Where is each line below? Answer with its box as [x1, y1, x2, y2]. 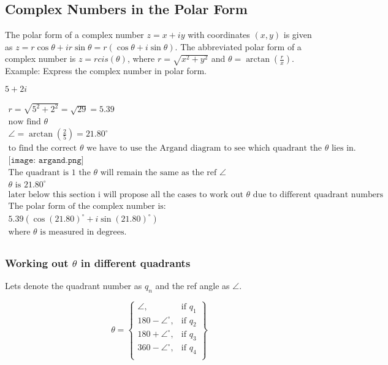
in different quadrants [80, 255, 191, 270]
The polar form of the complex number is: [8, 201, 166, 211]
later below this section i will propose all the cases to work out [8, 190, 243, 199]
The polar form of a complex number [5, 28, 144, 41]
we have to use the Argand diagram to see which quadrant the [86, 144, 322, 153]
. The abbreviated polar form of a [175, 40, 302, 53]
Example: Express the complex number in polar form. [5, 64, 207, 77]
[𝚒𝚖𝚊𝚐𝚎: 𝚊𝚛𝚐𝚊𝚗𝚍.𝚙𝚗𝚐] [8, 156, 84, 165]
